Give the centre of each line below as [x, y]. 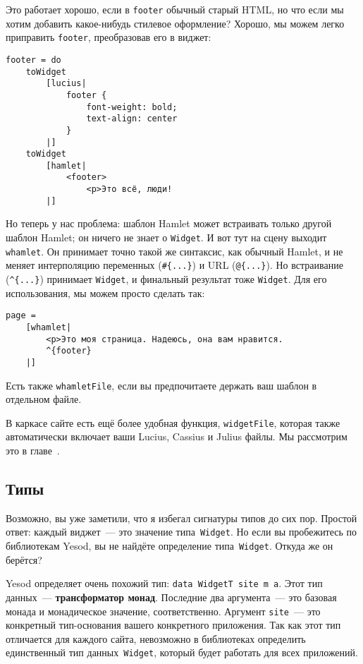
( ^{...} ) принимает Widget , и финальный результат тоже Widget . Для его [166, 279]
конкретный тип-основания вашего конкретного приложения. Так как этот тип [173, 625]
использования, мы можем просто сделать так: [105, 292]
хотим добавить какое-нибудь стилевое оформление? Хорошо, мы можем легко [175, 23]
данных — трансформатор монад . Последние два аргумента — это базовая [171, 597]
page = [21, 316]
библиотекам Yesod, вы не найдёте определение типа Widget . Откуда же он [170, 546]
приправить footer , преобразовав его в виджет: [109, 37]
